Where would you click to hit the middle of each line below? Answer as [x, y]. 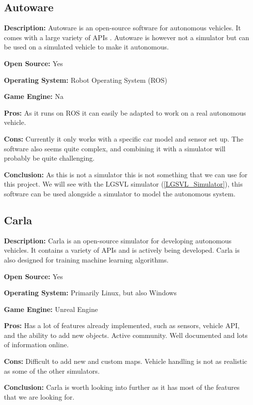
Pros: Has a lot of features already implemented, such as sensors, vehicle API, [122, 325]
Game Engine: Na [34, 96]
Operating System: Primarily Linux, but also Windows [90, 293]
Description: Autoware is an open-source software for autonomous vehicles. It [123, 28]
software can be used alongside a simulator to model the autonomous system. [120, 193]
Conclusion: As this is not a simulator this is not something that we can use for [126, 174]
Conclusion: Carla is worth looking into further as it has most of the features [122, 387]
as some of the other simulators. [52, 370]
